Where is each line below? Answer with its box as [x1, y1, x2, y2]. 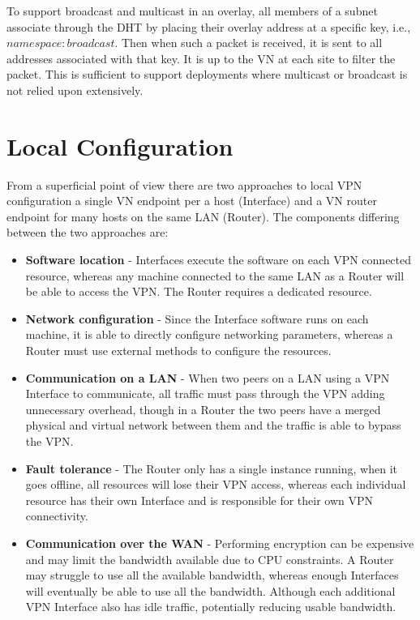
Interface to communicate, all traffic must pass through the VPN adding [25, 385, 385, 402]
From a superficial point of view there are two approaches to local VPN [6, 176, 362, 193]
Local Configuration [6, 129, 234, 162]
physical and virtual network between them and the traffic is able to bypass [25, 417, 401, 434]
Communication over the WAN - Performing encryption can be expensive [25, 534, 414, 551]
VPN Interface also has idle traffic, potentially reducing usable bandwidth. [25, 598, 396, 615]
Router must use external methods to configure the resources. [25, 342, 332, 359]
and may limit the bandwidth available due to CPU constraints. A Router [25, 550, 394, 567]
